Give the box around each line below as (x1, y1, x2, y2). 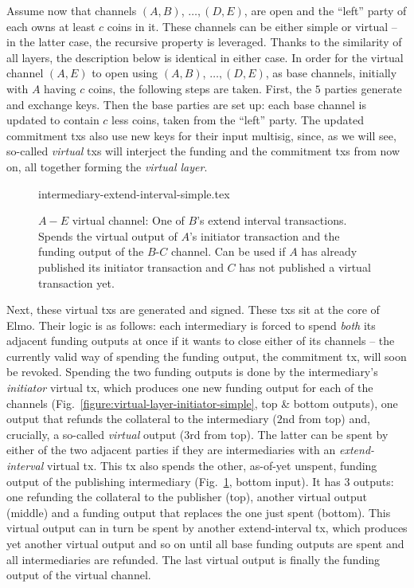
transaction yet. (38, 274, 115, 291)
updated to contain (6, 112, 100, 128)
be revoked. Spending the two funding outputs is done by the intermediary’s (6, 363, 378, 380)
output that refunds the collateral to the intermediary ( (6, 410, 277, 427)
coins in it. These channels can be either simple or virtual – (107, 18, 397, 34)
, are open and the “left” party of (244, 2, 407, 18)
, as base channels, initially (265, 65, 397, 81)
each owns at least (6, 18, 96, 34)
